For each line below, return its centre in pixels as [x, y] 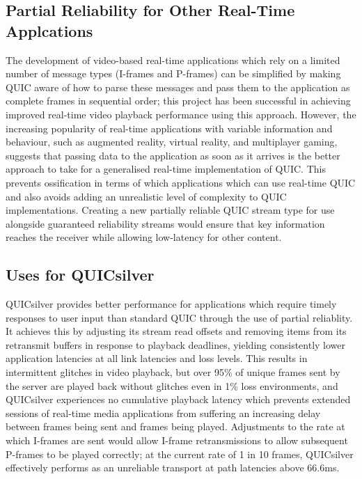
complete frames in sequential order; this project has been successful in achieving [178, 101]
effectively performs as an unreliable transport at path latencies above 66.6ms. [173, 468]
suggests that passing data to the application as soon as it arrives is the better [173, 155]
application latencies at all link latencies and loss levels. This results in [157, 358]
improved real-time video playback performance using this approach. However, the [181, 114]
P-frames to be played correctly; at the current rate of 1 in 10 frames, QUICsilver [180, 454]
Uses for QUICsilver [80, 275]
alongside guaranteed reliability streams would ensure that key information [165, 223]
